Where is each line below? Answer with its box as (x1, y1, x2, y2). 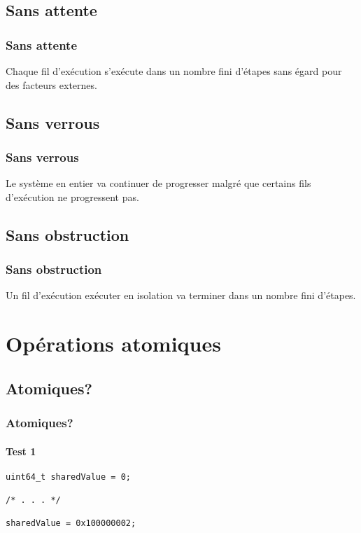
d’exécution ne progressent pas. (6, 189, 139, 204)
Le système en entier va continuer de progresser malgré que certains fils (6, 176, 311, 191)
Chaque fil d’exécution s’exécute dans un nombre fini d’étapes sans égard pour (6, 64, 342, 78)
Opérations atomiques (6, 329, 221, 358)
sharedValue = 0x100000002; (6, 518, 136, 529)
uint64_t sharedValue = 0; (6, 471, 131, 482)
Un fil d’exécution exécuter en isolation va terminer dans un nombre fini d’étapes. (6, 288, 356, 303)
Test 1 (6, 443, 36, 458)
